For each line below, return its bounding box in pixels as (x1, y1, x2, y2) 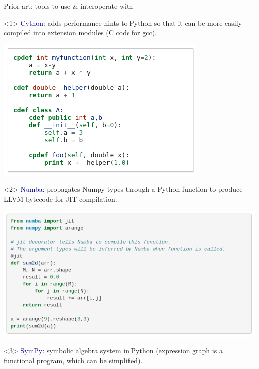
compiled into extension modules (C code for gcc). (4, 27, 157, 38)
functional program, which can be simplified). (4, 355, 143, 365)
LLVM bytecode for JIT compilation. (4, 193, 117, 204)
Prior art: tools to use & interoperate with (4, 1, 133, 11)
